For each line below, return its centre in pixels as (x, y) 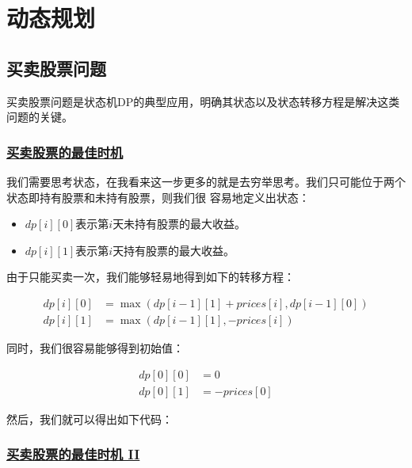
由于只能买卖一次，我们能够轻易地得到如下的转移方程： (151, 277)
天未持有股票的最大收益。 (179, 224)
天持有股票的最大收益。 (174, 250)
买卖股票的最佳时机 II (73, 454)
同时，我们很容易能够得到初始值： (95, 348)
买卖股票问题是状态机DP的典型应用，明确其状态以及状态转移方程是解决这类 (203, 101)
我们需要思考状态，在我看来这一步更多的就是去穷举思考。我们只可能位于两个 (206, 181)
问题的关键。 (40, 117)
